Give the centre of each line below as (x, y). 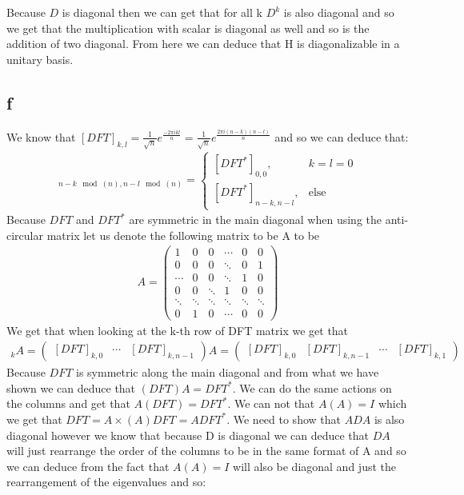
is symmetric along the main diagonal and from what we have (227, 372)
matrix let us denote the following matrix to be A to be (183, 235)
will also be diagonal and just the (314, 466)
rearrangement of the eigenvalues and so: (106, 482)
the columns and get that (68, 403)
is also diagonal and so (339, 12)
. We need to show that (284, 419)
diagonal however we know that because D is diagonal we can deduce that (188, 435)
